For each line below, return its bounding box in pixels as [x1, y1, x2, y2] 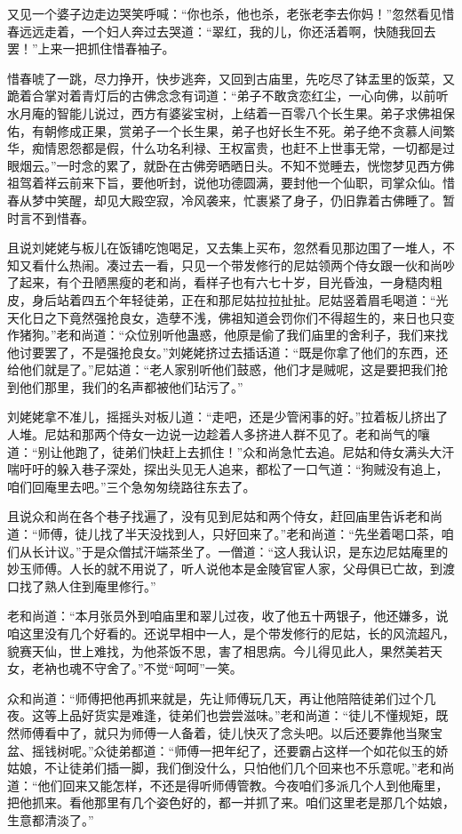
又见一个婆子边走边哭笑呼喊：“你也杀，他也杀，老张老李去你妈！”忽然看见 [7, 4, 442, 22]
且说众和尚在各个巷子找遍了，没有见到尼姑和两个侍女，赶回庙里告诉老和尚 [7, 507, 442, 525]
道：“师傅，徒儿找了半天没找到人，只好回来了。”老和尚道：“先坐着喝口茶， [7, 525, 442, 543]
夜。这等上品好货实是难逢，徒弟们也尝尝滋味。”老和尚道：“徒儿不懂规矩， [7, 706, 436, 725]
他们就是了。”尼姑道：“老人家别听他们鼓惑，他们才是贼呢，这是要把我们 [19, 360, 436, 379]
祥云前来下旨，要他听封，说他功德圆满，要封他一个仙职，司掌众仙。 [44, 173, 442, 192]
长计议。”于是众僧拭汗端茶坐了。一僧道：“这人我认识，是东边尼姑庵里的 [31, 541, 449, 560]
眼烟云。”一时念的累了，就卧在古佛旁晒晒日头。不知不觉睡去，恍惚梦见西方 [7, 156, 442, 174]
